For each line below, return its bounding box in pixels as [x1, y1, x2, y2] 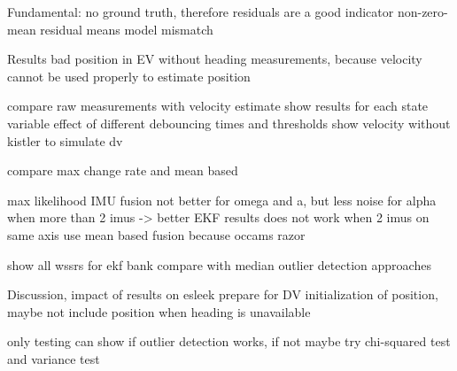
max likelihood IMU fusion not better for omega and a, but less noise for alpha [7, 190, 437, 209]
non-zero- [397, 3, 448, 20]
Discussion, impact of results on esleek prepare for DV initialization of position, [7, 285, 438, 304]
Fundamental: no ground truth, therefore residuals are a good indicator [7, 3, 394, 20]
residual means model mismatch [40, 19, 213, 38]
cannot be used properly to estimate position [7, 66, 251, 85]
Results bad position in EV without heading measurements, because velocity [7, 50, 422, 68]
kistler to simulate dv [7, 131, 123, 150]
